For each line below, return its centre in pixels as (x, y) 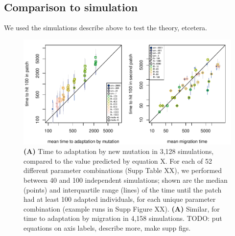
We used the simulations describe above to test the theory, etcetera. (106, 28)
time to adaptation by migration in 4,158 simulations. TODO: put (123, 218)
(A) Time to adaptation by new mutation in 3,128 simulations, (119, 151)
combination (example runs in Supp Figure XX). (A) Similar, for (122, 208)
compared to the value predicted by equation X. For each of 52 (118, 161)
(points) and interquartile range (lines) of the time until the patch (123, 189)
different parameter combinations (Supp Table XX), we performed (123, 170)
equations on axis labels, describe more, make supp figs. (107, 227)
